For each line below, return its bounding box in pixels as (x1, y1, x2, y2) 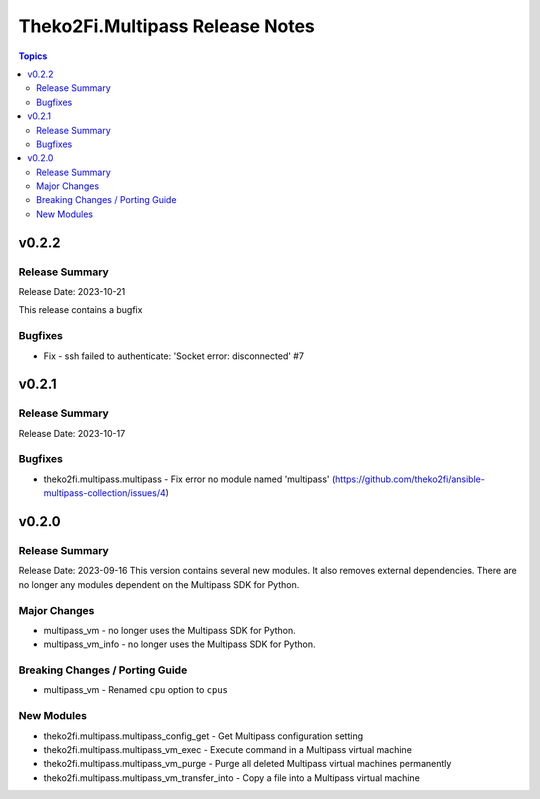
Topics (18, 50, 48, 62)
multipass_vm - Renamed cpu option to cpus (43, 684, 229, 696)
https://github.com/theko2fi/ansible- (335, 473, 485, 485)
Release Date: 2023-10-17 (18, 427, 126, 439)
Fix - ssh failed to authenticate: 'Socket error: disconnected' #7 (43, 350, 305, 362)
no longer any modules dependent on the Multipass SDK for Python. (18, 578, 300, 590)
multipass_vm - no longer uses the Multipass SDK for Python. (43, 624, 297, 636)
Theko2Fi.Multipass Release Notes (18, 15, 315, 37)
